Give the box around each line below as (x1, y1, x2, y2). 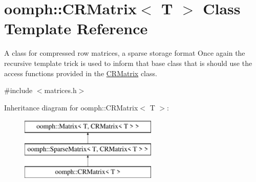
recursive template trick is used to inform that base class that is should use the (4, 57, 252, 68)
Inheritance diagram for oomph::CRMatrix (4, 102, 138, 112)
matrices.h (44, 85, 77, 96)
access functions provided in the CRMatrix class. (4, 67, 157, 78)
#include (4, 85, 33, 96)
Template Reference (4, 18, 148, 39)
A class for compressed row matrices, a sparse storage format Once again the (4, 48, 245, 58)
